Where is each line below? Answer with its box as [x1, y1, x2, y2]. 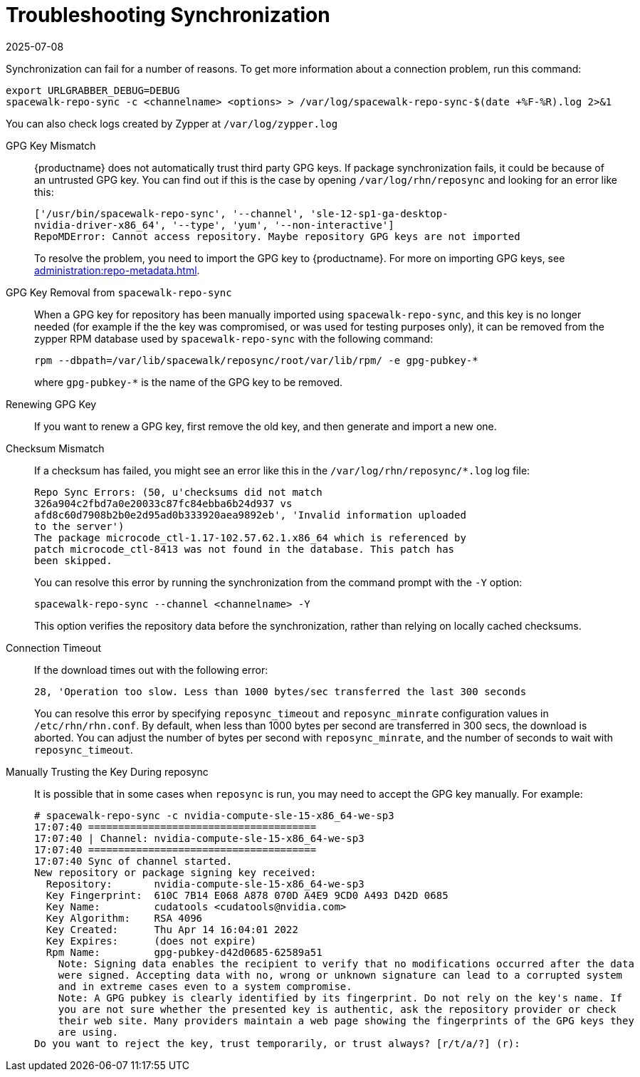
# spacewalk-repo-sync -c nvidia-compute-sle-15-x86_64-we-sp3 [34, 809, 394, 821]
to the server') [34, 520, 125, 532]
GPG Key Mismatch [6, 139, 96, 152]
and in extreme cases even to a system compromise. [58, 980, 352, 992]
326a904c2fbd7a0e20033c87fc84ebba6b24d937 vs [34, 497, 293, 509]
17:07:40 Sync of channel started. [34, 855, 233, 867]
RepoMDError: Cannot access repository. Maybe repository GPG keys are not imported [34, 230, 520, 242]
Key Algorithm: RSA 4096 [46, 912, 203, 924]
